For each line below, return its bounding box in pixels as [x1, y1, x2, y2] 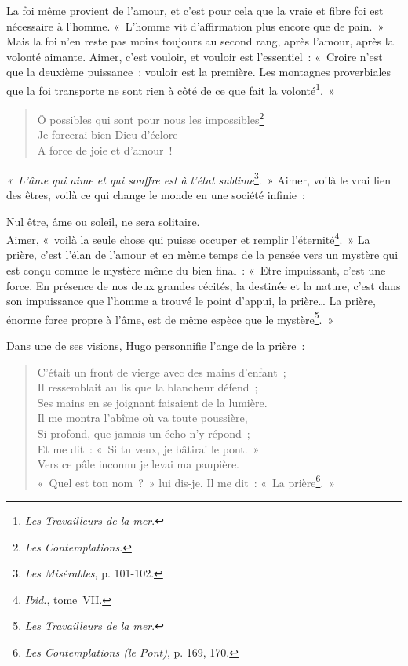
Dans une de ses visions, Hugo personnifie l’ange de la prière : [6, 337, 305, 353]
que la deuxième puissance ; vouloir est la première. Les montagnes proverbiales [6, 64, 392, 80]
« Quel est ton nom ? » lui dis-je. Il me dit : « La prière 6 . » [37, 471, 336, 490]
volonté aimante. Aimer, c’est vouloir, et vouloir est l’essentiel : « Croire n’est [6, 48, 383, 64]
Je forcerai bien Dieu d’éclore [37, 126, 178, 143]
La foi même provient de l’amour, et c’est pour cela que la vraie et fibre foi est [6, 2, 384, 18]
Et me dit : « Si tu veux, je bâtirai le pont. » [37, 440, 260, 457]
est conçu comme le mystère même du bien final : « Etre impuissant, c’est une [6, 261, 386, 278]
